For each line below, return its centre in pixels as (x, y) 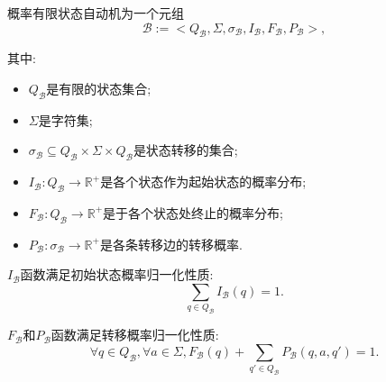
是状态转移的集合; (185, 150)
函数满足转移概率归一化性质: (135, 335)
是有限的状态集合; (99, 88)
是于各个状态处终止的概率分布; (193, 212)
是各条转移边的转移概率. (171, 244)
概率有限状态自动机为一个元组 (96, 13)
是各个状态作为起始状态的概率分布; (203, 182)
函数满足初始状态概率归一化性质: (117, 274)
